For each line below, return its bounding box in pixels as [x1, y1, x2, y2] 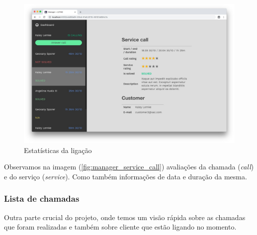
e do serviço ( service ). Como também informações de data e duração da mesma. [4, 171, 247, 181]
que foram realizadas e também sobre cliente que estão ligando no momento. [4, 222, 237, 232]
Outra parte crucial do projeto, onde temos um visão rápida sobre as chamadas [4, 212, 246, 222]
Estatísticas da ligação [24, 145, 92, 155]
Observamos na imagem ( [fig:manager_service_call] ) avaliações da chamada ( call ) [4, 161, 254, 172]
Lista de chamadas [4, 192, 80, 205]
